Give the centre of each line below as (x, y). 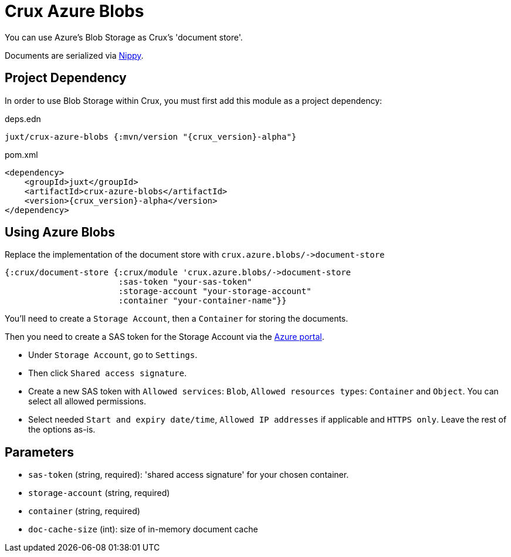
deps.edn (23, 119)
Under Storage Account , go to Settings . (113, 355)
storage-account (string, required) (99, 493)
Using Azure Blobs (60, 232)
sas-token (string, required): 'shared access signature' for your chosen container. (189, 475)
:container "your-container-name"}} (202, 301)
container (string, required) (84, 511)
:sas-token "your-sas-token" (185, 282)
